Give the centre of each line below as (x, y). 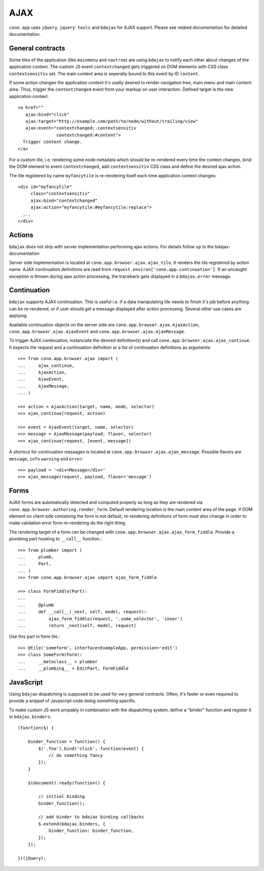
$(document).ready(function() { (66, 783)
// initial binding (62, 797)
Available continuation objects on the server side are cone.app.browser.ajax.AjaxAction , (104, 325)
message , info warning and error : (46, 459)
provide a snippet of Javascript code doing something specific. (73, 701)
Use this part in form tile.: (35, 636)
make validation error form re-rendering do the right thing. (68, 523)
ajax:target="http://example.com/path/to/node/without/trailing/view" (112, 121)
